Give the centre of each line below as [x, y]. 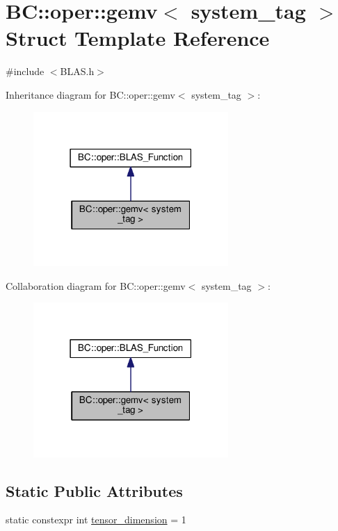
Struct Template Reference [138, 38]
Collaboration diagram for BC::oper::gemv [96, 285]
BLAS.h [77, 71]
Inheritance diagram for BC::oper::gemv [90, 94]
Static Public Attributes [94, 490]
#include [25, 71]
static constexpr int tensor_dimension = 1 [96, 520]
